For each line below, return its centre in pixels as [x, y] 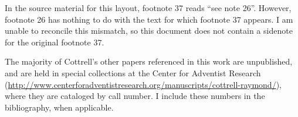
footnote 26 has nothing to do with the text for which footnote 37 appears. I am [149, 19]
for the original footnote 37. [55, 42]
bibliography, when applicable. [59, 107]
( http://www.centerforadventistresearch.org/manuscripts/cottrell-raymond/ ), [143, 84]
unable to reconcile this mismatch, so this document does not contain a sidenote [149, 31]
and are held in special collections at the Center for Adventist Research [133, 72]
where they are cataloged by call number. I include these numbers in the [135, 96]
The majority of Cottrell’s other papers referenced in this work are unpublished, [149, 61]
